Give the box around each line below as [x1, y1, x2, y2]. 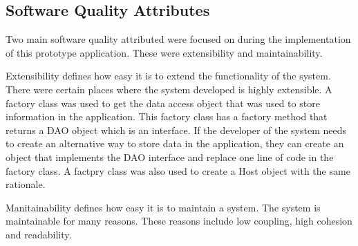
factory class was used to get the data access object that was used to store [6, 95, 320, 110]
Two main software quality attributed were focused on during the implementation [6, 32, 351, 46]
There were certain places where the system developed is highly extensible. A [6, 82, 332, 96]
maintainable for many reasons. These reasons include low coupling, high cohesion [6, 214, 352, 228]
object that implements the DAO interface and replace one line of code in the [6, 149, 334, 164]
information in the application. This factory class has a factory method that [6, 109, 328, 124]
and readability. [6, 227, 72, 241]
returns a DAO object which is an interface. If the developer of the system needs [6, 122, 347, 137]
